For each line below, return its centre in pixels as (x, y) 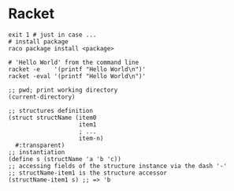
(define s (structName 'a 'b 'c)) (65, 159)
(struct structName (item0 (52, 118)
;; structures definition (50, 110)
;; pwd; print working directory (63, 90)
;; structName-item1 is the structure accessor (88, 173)
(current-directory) (42, 97)
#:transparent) (40, 145)
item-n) (91, 138)
